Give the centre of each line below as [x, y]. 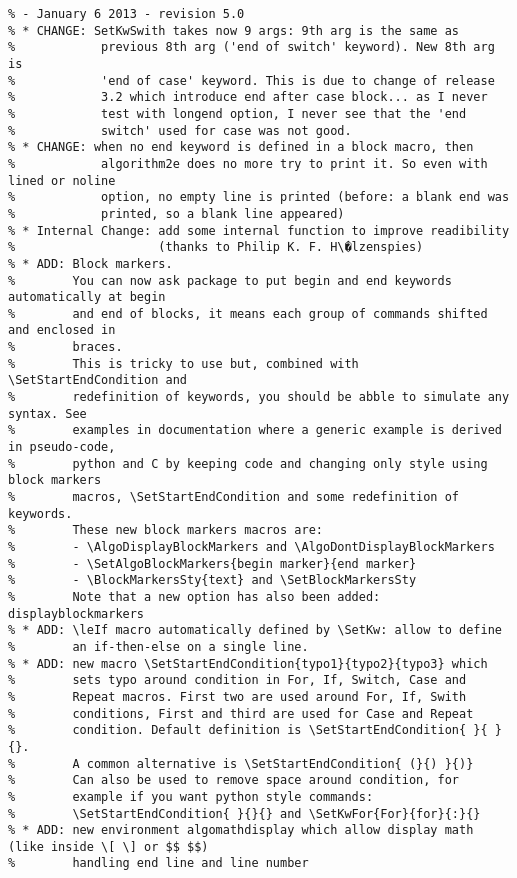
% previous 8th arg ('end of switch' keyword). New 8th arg [251, 47]
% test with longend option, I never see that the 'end [237, 113]
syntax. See [47, 413]
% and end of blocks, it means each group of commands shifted [248, 313]
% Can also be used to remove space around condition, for [234, 780]
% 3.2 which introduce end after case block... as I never [248, 97]
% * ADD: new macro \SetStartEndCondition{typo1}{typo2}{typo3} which [248, 663]
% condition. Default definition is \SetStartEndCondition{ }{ [248, 730]
